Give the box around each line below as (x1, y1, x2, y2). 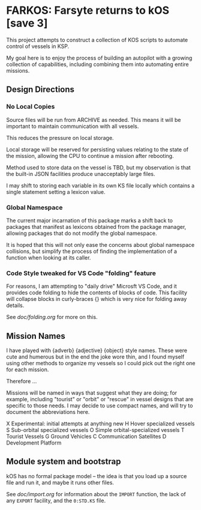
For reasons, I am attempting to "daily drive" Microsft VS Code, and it (6, 283, 177, 290)
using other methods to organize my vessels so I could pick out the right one (6, 360, 196, 367)
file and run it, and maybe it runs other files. (6, 479, 114, 486)
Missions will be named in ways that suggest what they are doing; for (6, 389, 178, 396)
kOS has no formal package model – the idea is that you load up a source (6, 472, 187, 479)
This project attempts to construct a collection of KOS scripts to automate (6, 36, 188, 43)
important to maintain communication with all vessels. (6, 123, 139, 130)
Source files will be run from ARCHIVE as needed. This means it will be (6, 116, 181, 123)
